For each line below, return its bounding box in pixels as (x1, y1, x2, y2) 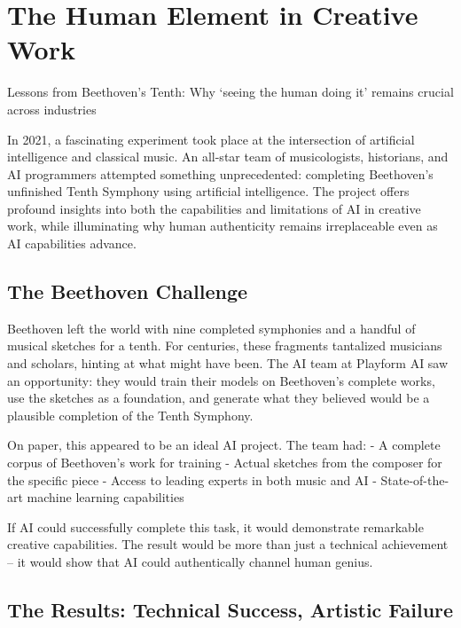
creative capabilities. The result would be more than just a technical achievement (7, 535, 449, 553)
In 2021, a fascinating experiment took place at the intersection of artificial (7, 130, 415, 148)
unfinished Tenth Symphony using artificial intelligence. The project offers (7, 182, 410, 200)
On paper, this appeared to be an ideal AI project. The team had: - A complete (7, 436, 441, 454)
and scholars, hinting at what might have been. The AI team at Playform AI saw (7, 354, 449, 373)
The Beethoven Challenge (7, 278, 248, 305)
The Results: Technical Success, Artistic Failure (7, 595, 454, 623)
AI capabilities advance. (7, 234, 137, 253)
